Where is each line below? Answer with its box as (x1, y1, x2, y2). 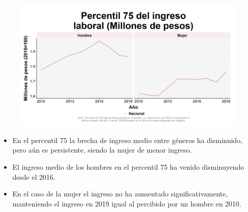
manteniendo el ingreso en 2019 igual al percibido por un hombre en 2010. (12, 198, 241, 208)
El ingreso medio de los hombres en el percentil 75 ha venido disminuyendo (12, 162, 244, 172)
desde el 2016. (12, 171, 55, 182)
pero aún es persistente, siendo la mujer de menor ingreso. (12, 145, 192, 155)
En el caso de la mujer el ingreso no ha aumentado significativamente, (12, 188, 228, 199)
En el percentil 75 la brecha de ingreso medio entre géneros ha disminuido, (12, 134, 242, 145)
